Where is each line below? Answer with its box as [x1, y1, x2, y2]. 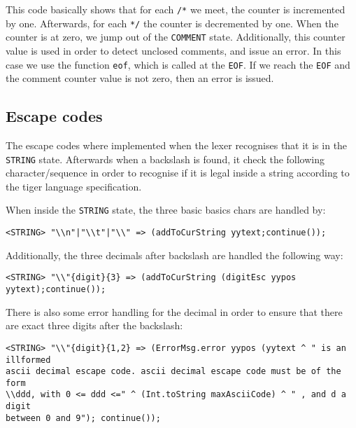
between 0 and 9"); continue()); [6, 413, 161, 423]
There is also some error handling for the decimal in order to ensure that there [6, 304, 343, 319]
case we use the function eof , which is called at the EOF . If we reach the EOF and [6, 57, 350, 71]
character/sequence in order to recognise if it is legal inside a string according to [6, 165, 350, 180]
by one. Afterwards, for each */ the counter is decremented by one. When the [6, 15, 339, 30]
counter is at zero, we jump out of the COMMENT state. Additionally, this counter [6, 29, 346, 44]
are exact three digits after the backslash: [6, 318, 183, 333]
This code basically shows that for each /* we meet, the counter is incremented [6, 2, 346, 16]
